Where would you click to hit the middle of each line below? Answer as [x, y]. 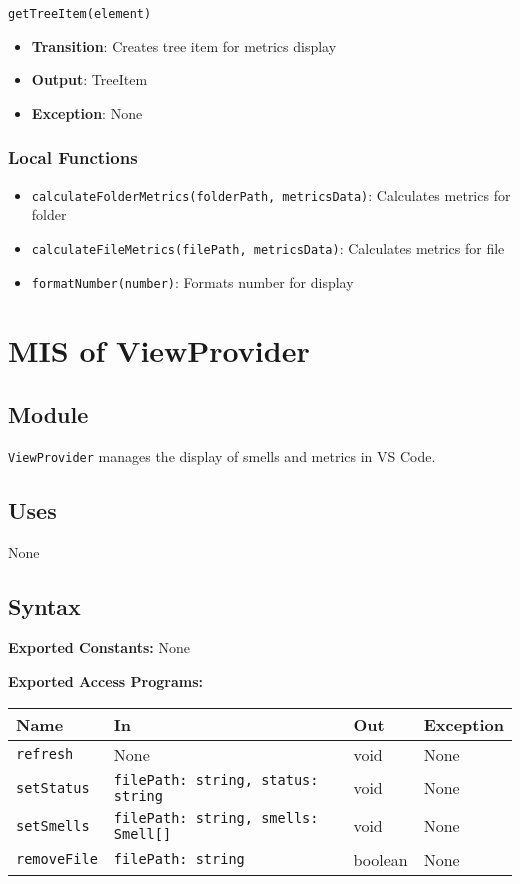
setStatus [53, 787]
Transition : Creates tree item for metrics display [184, 45]
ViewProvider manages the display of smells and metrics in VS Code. [222, 455]
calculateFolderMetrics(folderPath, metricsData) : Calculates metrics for [271, 194]
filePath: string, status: [216, 779]
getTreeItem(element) [80, 14]
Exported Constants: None [99, 647]
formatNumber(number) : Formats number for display [192, 281]
